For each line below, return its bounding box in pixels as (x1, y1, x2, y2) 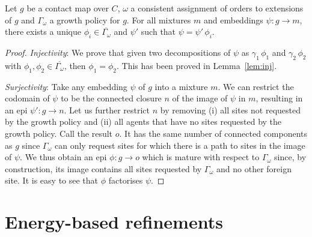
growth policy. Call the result (5, 127, 113, 139)
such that (141, 25, 176, 38)
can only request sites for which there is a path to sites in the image (54, 139, 305, 151)
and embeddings (203, 13, 263, 26)
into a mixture (154, 80, 208, 92)
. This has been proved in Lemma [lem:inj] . (117, 59, 277, 71)
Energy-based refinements (5, 209, 223, 234)
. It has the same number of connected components (119, 127, 308, 139)
